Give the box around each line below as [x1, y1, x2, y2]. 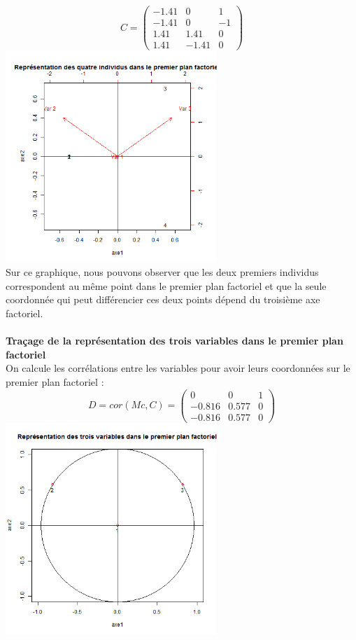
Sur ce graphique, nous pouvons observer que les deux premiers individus [6, 265, 319, 279]
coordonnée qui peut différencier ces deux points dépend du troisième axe [6, 292, 320, 307]
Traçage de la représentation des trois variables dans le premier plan [6, 333, 343, 348]
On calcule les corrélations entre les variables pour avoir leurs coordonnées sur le [6, 361, 350, 375]
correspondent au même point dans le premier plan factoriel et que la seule [6, 278, 327, 293]
